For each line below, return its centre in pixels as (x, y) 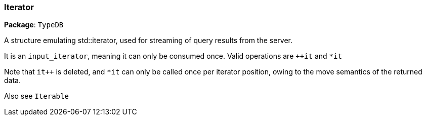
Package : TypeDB (34, 25)
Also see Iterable (36, 96)
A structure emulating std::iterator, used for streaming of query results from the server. (148, 41)
